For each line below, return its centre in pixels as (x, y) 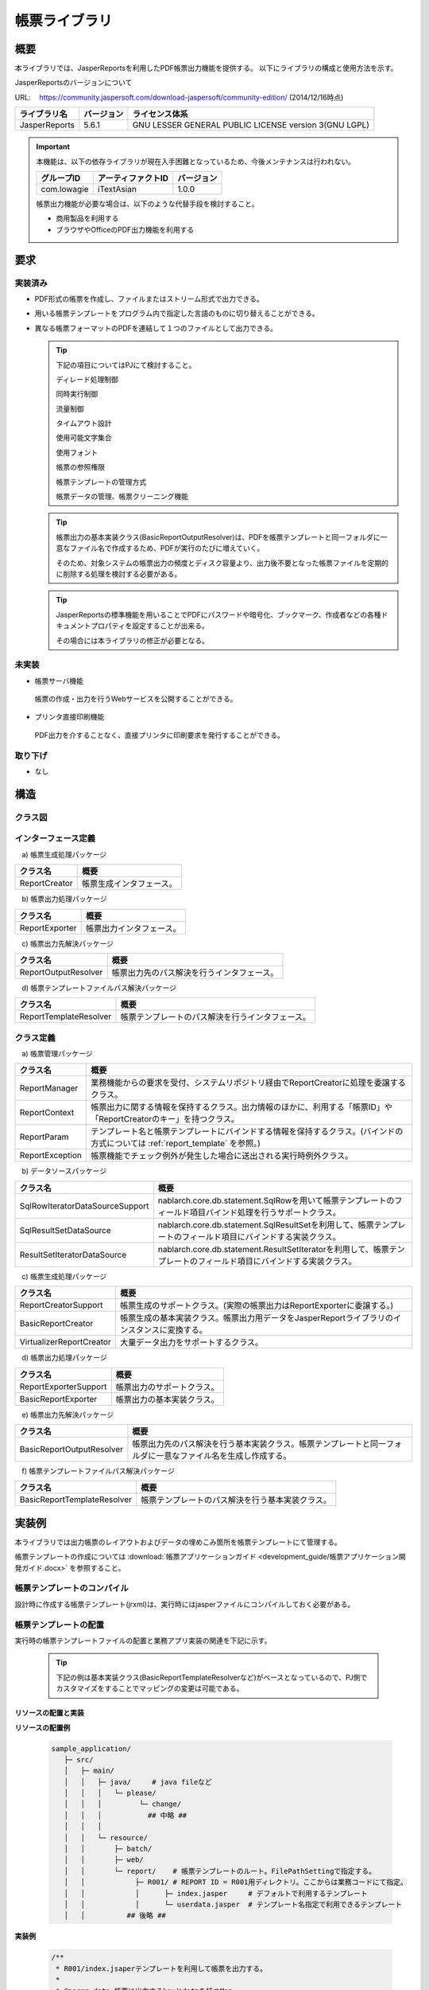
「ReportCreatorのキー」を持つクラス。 (165, 1119)
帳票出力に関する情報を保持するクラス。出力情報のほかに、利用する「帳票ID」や (241, 1107)
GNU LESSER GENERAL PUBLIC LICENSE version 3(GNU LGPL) (251, 125)
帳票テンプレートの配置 (60, 1625)
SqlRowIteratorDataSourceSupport (84, 1206)
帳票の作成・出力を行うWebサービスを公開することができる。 (136, 699)
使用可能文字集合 (84, 438)
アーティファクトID (133, 178)
